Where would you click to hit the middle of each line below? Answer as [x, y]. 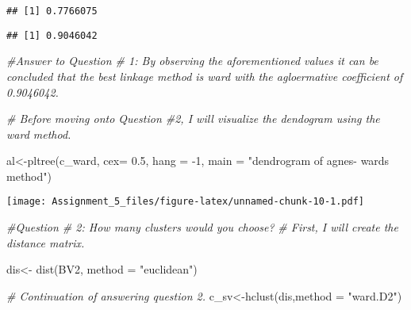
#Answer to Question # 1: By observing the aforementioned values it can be [192, 61]
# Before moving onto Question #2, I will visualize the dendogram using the [193, 119]
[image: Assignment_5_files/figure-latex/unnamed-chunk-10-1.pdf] [186, 202]
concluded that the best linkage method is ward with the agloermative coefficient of [205, 76]
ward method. [39, 134]
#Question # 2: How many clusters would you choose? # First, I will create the [202, 227]
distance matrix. [46, 242]
